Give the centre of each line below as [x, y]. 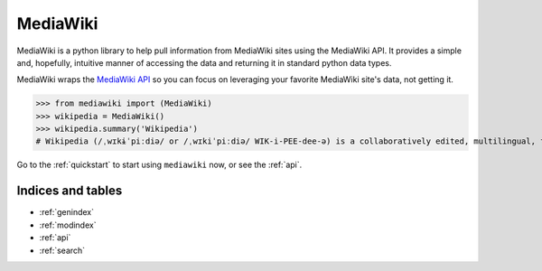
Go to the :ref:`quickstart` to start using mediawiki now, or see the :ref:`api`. [159, 165]
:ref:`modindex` [68, 225]
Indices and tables [70, 191]
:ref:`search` [62, 250]
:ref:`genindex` [67, 212]
